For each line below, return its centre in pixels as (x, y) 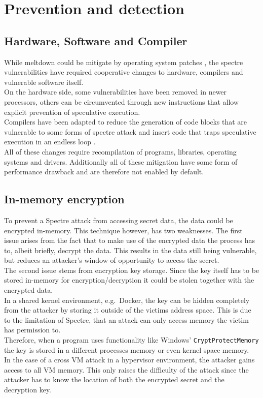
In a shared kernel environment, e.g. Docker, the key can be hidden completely (127, 300)
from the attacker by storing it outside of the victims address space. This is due (128, 310)
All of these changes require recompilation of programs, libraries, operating (120, 151)
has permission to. (32, 330)
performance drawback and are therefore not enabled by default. (104, 172)
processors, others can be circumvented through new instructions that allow (122, 101)
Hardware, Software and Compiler (96, 40)
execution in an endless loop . (50, 142)
